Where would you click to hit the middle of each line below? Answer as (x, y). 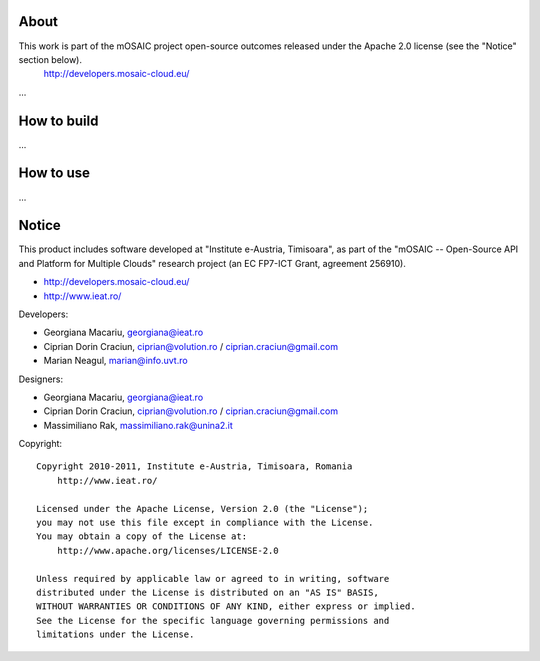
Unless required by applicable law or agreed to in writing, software (213, 578)
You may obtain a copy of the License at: (142, 536)
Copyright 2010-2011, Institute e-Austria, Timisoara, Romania (194, 466)
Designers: (41, 379)
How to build (58, 120)
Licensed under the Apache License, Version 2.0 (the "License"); (202, 508)
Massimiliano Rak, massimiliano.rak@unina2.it (138, 425)
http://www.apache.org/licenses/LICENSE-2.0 (167, 550)
